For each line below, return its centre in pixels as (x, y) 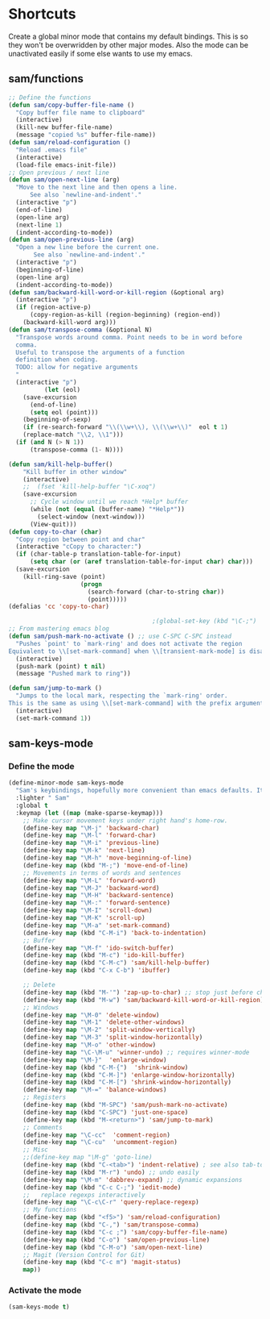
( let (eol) (62, 389)
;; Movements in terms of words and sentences (102, 873)
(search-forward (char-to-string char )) (156, 592)
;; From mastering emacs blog (59, 629)
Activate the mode (45, 1291)
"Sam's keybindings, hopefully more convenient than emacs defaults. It (140, 791)
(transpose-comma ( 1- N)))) (77, 449)
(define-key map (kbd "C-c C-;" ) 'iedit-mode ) (102, 1187)
